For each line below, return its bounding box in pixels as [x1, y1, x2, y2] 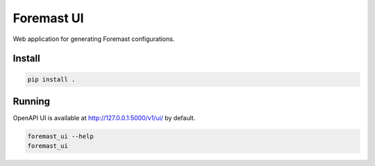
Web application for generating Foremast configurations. [12, 35, 175, 43]
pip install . [27, 75, 76, 83]
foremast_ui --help [27, 133, 94, 140]
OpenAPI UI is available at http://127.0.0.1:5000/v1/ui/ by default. [12, 114, 196, 122]
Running [12, 95, 51, 107]
